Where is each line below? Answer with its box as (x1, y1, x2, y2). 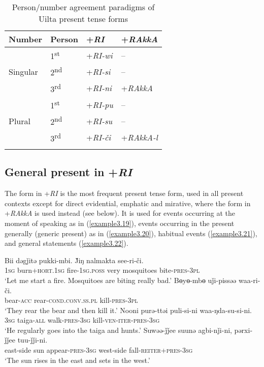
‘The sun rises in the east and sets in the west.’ (5, 354, 150, 365)
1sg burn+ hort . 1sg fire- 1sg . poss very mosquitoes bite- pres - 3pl (5, 265, 200, 275)
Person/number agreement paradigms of (12, 1, 155, 13)
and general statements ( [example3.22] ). (5, 238, 128, 248)
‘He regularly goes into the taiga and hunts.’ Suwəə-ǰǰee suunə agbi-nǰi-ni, (5, 324, 232, 335)
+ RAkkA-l (121, 131, 158, 144)
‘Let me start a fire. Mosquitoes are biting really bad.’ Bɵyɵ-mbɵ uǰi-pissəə (5, 274, 237, 285)
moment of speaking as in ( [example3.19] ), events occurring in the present (5, 217, 235, 228)
